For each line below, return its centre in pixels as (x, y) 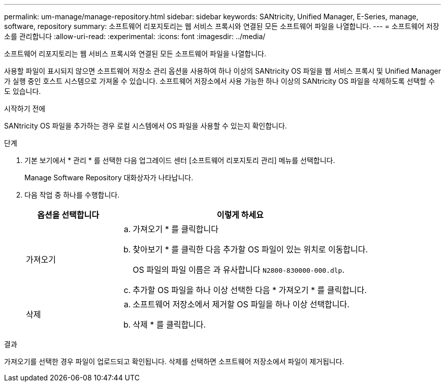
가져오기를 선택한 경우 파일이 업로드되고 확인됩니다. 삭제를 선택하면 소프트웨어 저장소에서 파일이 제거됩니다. (174, 361)
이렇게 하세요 (240, 215)
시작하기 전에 (25, 108)
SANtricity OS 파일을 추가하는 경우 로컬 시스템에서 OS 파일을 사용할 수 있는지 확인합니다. (146, 126)
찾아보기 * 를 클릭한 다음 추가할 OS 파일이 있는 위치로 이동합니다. (250, 249)
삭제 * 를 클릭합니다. (169, 325)
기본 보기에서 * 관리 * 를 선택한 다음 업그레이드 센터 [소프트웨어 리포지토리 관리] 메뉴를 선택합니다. (180, 160)
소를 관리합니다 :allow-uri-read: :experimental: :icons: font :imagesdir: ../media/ (135, 36)
